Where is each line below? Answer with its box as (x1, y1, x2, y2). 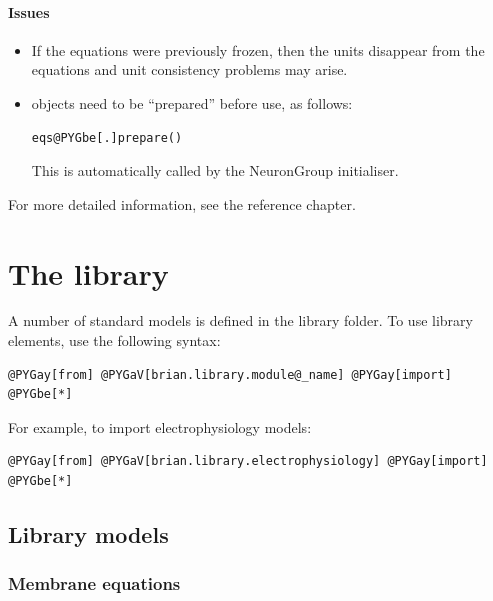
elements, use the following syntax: (8, 330, 221, 351)
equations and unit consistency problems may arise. (31, 59, 348, 80)
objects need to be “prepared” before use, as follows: (31, 92, 353, 113)
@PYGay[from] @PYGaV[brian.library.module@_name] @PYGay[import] (8, 367, 452, 382)
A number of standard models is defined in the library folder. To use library (8, 310, 473, 331)
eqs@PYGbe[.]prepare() (31, 130, 183, 145)
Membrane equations (8, 571, 181, 596)
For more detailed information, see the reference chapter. (8, 193, 356, 214)
